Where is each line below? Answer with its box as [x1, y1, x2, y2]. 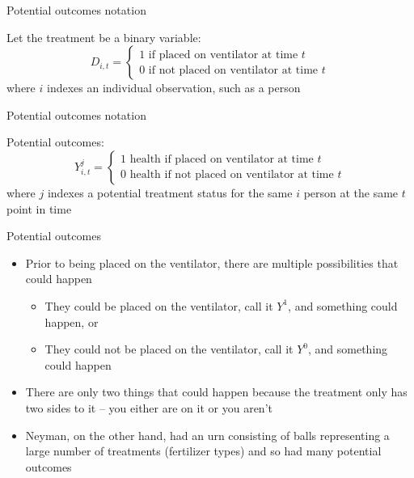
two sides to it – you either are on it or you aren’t [25, 399, 272, 416]
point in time [6, 200, 72, 217]
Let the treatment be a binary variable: [6, 28, 201, 45]
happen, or [44, 313, 99, 330]
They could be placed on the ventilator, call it [44, 297, 273, 314]
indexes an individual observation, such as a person [46, 79, 301, 96]
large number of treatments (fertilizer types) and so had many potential [25, 442, 382, 459]
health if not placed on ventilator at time [129, 169, 334, 181]
